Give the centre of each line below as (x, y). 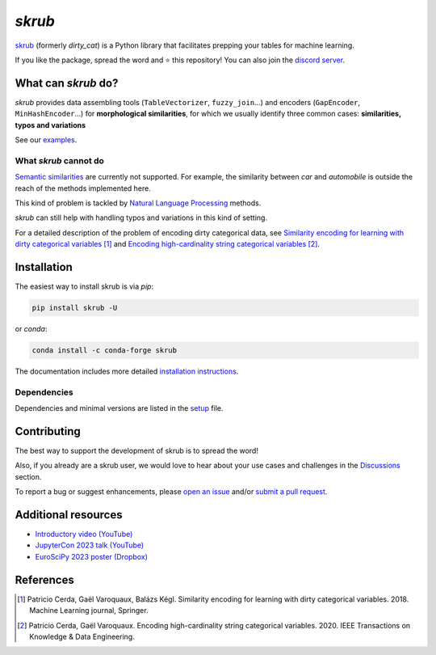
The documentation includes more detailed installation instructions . (127, 371)
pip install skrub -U (75, 308)
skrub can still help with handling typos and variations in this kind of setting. (141, 218)
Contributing (48, 431)
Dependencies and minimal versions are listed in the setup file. (119, 408)
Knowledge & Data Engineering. (82, 636)
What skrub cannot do (60, 160)
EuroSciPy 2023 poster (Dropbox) (92, 556)
